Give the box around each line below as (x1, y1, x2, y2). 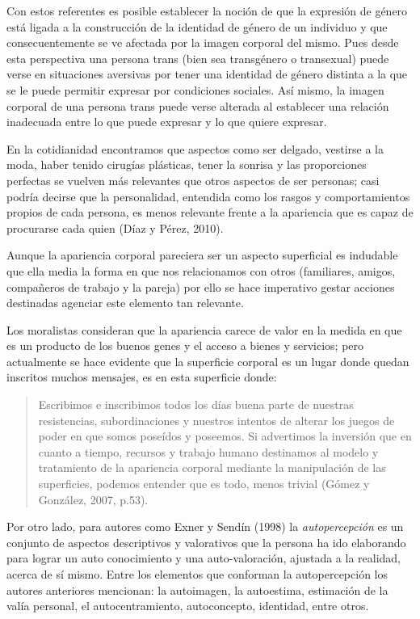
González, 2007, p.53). (38, 491, 149, 507)
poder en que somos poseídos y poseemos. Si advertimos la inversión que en (38, 427, 412, 444)
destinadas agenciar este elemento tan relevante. (6, 294, 244, 311)
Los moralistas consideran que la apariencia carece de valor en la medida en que (6, 321, 402, 338)
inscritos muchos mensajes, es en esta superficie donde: (6, 368, 277, 385)
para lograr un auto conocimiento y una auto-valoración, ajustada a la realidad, (6, 550, 401, 566)
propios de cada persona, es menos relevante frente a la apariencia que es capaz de (6, 204, 414, 221)
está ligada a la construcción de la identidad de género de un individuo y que (6, 18, 388, 35)
